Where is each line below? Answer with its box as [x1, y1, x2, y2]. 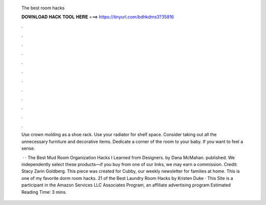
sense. [21, 145, 35, 151]
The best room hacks [21, 5, 65, 11]
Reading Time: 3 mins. [21, 189, 67, 195]
